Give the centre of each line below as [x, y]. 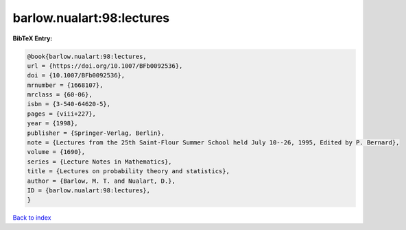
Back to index [32, 218]
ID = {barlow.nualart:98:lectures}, [89, 191]
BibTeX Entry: [33, 38]
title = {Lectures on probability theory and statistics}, [128, 171]
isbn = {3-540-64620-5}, [69, 104]
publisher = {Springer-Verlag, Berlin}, [96, 133]
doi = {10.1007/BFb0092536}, [76, 76]
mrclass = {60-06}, [60, 95]
